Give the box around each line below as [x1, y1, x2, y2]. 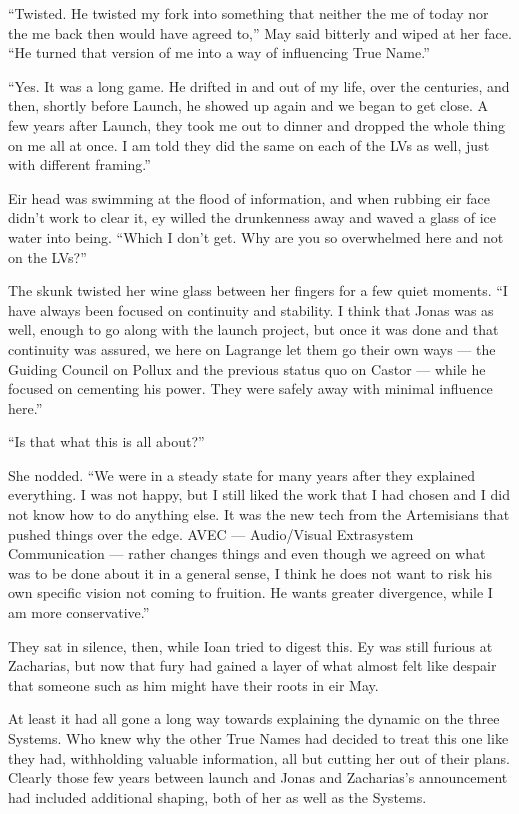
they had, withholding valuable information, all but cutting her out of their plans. [8, 747, 510, 768]
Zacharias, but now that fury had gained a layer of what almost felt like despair [8, 655, 497, 676]
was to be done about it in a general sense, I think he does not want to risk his [8, 562, 492, 583]
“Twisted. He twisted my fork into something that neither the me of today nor [8, 3, 489, 23]
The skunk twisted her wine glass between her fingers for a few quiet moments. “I [8, 280, 508, 301]
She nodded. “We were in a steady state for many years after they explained [8, 464, 476, 485]
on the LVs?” [8, 246, 87, 267]
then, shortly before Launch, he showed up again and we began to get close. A [8, 95, 488, 116]
